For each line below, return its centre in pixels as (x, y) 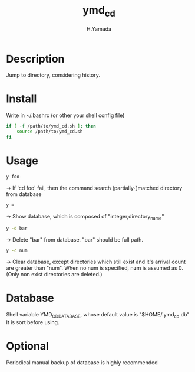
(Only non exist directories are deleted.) (54, 275)
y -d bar (17, 229)
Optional (27, 346)
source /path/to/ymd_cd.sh (50, 132)
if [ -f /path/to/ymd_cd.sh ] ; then (51, 126)
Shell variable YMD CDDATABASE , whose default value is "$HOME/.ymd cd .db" (98, 315)
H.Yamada (99, 29)
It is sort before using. (33, 322)
